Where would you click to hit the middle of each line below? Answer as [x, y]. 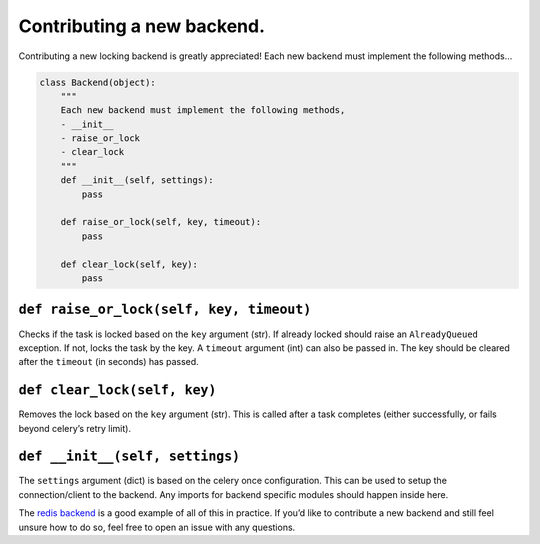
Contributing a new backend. [141, 26]
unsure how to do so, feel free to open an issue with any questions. [157, 527]
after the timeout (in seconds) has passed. [108, 362]
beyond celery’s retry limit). [75, 428]
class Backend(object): [98, 82]
